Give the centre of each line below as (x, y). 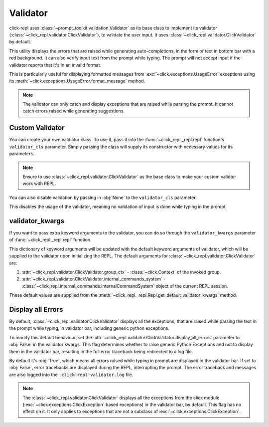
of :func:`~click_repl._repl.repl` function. (50, 240)
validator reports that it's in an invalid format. (55, 65)
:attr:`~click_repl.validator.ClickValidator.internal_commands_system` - (94, 279)
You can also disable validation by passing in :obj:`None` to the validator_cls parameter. (103, 198)
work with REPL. (39, 184)
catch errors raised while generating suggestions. (74, 111)
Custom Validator (37, 128)
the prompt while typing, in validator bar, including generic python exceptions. (89, 328)
